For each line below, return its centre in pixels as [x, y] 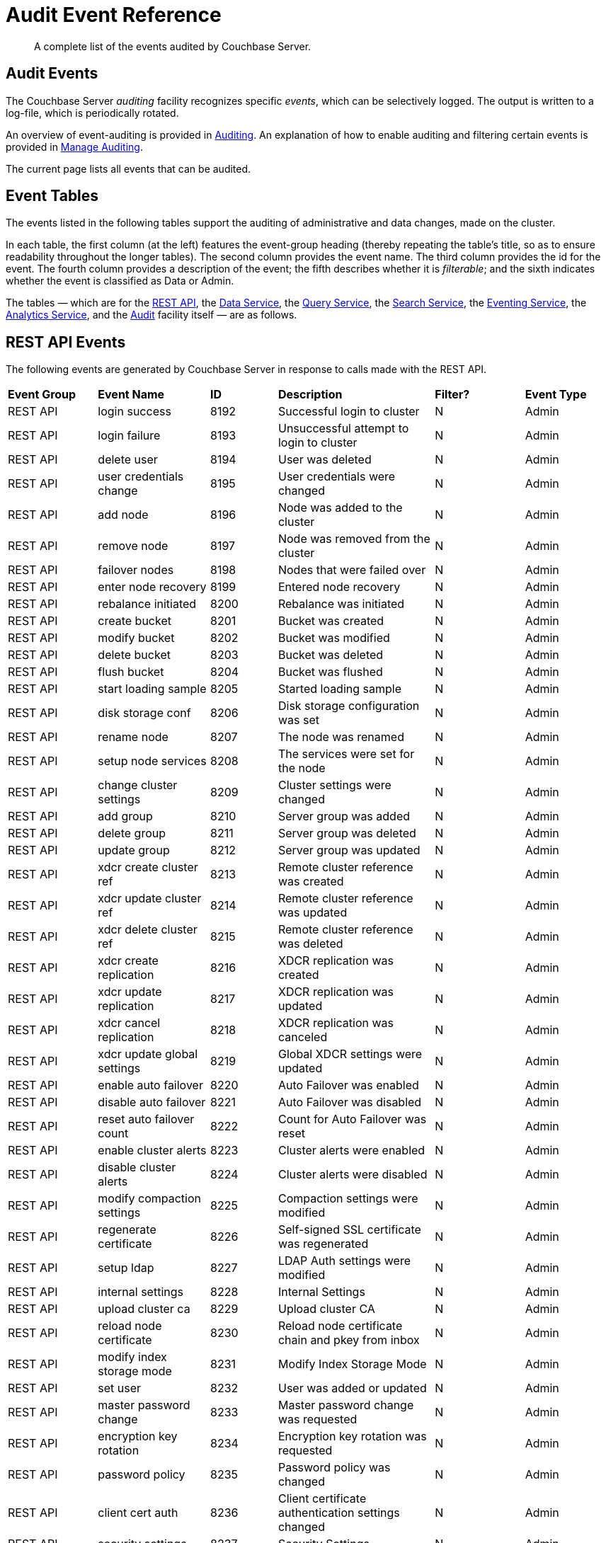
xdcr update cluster [150, 899]
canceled [303, 1037]
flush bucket [131, 672]
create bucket [135, 621]
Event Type [556, 395]
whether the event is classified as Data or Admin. [120, 281]
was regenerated [323, 1244]
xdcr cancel [129, 1023]
